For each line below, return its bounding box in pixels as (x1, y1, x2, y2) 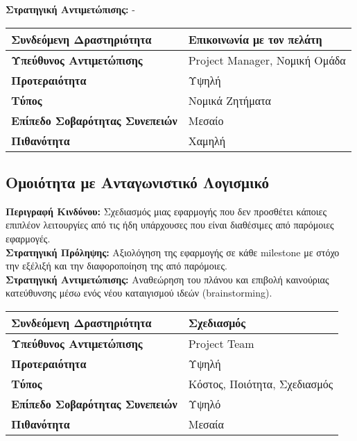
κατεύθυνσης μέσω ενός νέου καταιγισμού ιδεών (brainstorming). (6, 285, 272, 300)
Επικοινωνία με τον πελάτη (188, 31, 322, 47)
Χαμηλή (188, 132, 226, 149)
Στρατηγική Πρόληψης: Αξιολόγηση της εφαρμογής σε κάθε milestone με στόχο (6, 244, 340, 259)
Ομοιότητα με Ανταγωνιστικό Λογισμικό (6, 171, 269, 192)
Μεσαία (188, 415, 224, 432)
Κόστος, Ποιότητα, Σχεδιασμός (188, 375, 333, 392)
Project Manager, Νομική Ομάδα (188, 51, 346, 68)
